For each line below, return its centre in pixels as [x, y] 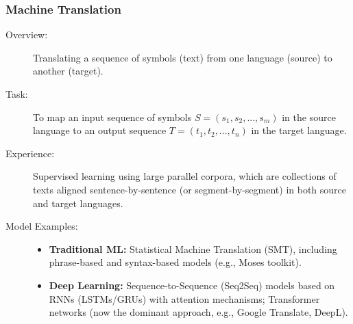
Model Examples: [42, 226]
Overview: [27, 35]
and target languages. [78, 203]
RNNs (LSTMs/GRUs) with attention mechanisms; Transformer [184, 298]
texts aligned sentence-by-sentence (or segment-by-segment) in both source [190, 189]
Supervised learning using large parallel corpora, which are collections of [185, 176]
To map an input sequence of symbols [112, 117]
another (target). [68, 71]
